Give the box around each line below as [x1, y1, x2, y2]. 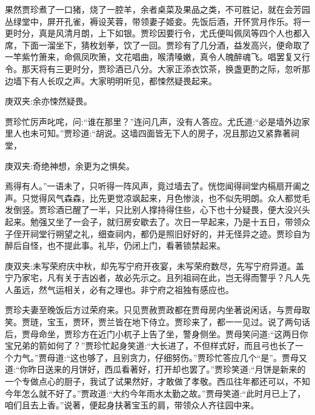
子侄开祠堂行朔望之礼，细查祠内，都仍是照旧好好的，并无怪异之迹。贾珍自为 [5, 227, 310, 240]
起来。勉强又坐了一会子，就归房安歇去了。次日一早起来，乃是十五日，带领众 [5, 215, 310, 228]
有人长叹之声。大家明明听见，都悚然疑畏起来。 [30, 74, 217, 87]
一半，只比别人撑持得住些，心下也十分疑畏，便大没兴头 [89, 203, 310, 216]
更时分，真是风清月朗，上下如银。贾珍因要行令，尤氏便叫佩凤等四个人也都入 [5, 27, 310, 39]
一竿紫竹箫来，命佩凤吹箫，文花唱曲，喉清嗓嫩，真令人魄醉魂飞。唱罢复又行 [5, 50, 310, 63]
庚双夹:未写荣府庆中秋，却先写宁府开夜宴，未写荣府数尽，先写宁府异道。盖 [5, 259, 304, 272]
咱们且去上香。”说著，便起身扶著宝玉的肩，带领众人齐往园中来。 [5, 399, 259, 411]
